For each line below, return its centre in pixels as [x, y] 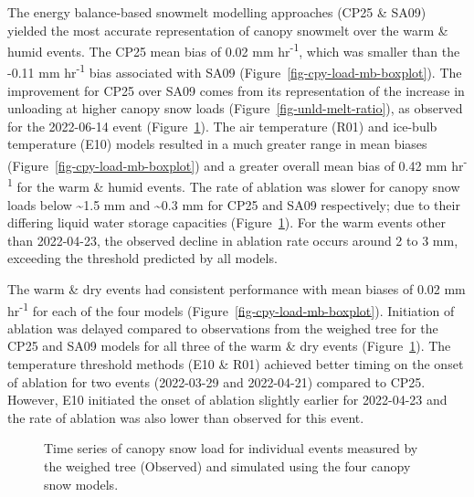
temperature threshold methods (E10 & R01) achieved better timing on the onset [236, 363]
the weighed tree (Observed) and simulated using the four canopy [227, 465]
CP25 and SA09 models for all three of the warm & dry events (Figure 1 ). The [229, 346]
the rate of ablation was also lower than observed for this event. [186, 417]
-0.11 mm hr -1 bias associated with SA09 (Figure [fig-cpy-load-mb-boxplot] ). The [235, 71]
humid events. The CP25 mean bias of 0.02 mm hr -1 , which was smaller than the [234, 50]
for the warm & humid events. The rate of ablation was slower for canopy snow [238, 186]
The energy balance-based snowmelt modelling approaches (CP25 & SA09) [217, 12]
